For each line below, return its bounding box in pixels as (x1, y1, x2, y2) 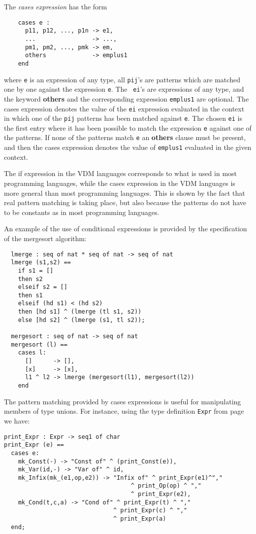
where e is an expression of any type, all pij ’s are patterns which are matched (4, 74, 240, 84)
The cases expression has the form (4, 1, 107, 11)
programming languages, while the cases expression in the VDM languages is (4, 178, 235, 188)
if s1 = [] (18, 267, 54, 274)
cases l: (18, 349, 46, 356)
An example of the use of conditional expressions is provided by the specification (4, 223, 247, 234)
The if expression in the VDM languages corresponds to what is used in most (4, 168, 237, 178)
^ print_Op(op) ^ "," (130, 482, 201, 490)
